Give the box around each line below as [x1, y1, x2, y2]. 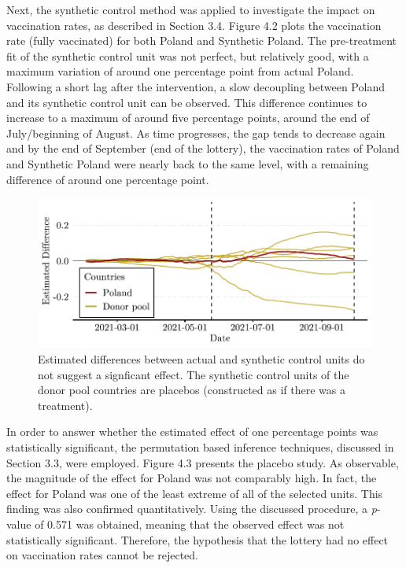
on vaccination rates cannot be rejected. [6, 547, 198, 563]
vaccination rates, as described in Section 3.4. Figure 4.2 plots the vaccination [6, 17, 382, 33]
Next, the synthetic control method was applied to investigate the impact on [6, 2, 375, 17]
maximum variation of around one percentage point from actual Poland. [6, 63, 354, 79]
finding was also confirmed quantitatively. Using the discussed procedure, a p [6, 500, 377, 517]
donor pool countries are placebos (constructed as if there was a [38, 382, 346, 398]
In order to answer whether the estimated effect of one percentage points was [6, 423, 378, 440]
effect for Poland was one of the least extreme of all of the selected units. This [6, 485, 383, 501]
